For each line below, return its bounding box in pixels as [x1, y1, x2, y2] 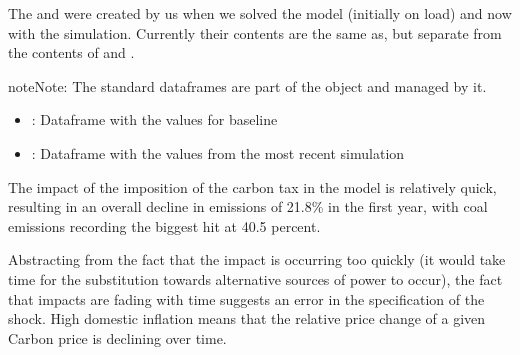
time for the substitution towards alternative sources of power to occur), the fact [8, 268, 503, 289]
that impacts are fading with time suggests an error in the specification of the [8, 288, 485, 309]
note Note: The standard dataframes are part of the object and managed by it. [8, 75, 487, 96]
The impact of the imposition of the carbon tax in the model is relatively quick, [8, 176, 497, 197]
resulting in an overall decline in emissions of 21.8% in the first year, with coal [8, 196, 488, 217]
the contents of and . [8, 42, 135, 63]
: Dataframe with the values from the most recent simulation [31, 142, 405, 163]
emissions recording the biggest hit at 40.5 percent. [8, 215, 321, 236]
